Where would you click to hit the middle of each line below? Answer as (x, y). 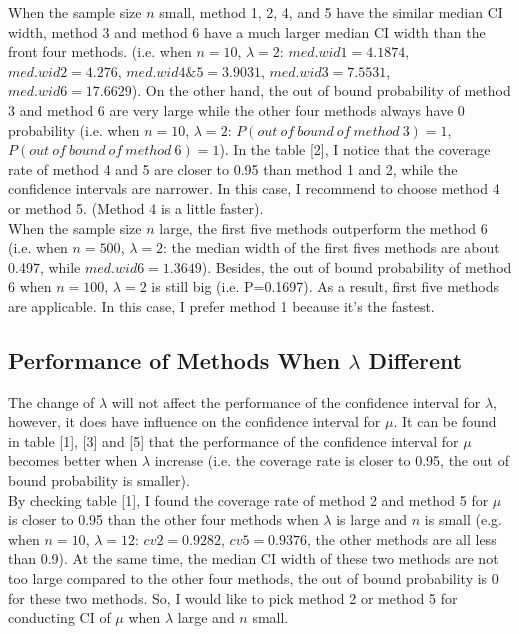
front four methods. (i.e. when (100, 51)
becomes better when (73, 460)
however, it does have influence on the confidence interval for (194, 421)
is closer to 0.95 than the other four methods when (163, 519)
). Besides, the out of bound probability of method (356, 266)
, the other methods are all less (401, 538)
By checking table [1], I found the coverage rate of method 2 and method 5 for (248, 499)
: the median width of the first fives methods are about (331, 247)
